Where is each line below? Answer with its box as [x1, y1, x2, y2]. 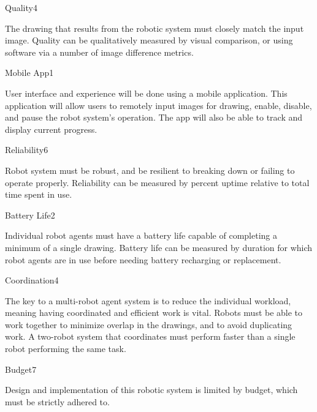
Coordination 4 [5, 274, 59, 287]
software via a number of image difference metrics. [5, 45, 194, 58]
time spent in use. [5, 188, 72, 201]
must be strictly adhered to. [5, 395, 110, 408]
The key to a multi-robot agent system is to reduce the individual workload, [5, 294, 291, 307]
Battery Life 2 [5, 208, 55, 221]
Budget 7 [5, 362, 37, 375]
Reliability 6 [5, 143, 48, 156]
